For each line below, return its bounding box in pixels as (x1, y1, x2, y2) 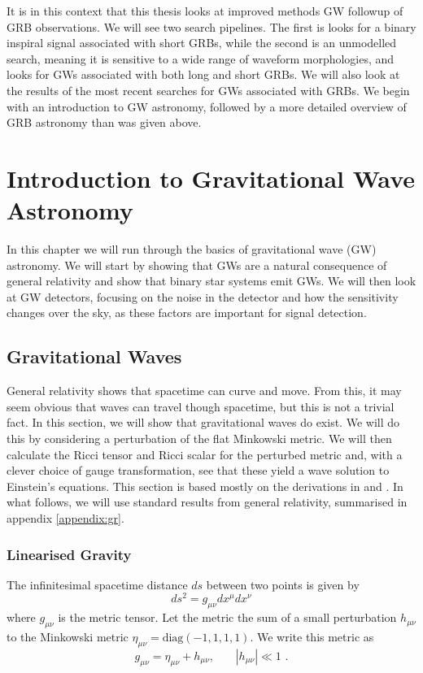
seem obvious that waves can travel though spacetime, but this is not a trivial (7, 397, 395, 415)
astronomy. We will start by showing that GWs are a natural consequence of (7, 256, 387, 273)
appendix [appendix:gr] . (7, 509, 124, 526)
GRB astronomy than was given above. (7, 114, 202, 131)
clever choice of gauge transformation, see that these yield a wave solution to (7, 462, 390, 479)
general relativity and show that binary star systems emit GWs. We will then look (7, 272, 416, 289)
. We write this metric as (250, 628, 374, 645)
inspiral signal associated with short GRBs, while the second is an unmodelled (7, 34, 397, 51)
